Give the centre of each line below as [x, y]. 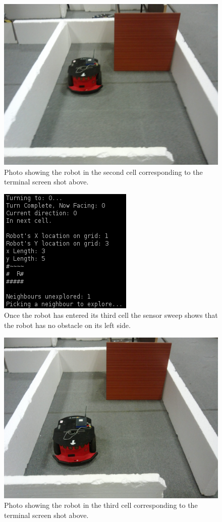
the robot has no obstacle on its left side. [67, 325]
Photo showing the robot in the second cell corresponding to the [103, 172]
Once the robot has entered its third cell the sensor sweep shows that [111, 315]
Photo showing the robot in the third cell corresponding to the [101, 505]
